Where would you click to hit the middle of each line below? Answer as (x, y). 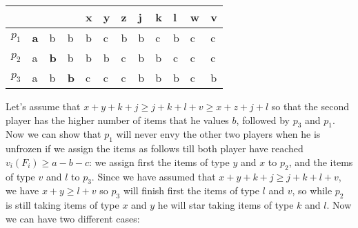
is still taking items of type (62, 205)
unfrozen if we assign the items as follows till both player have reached (155, 148)
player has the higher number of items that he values (117, 120)
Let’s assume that (43, 106)
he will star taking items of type (226, 205)
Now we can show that (53, 134)
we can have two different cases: (73, 218)
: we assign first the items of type (159, 162)
